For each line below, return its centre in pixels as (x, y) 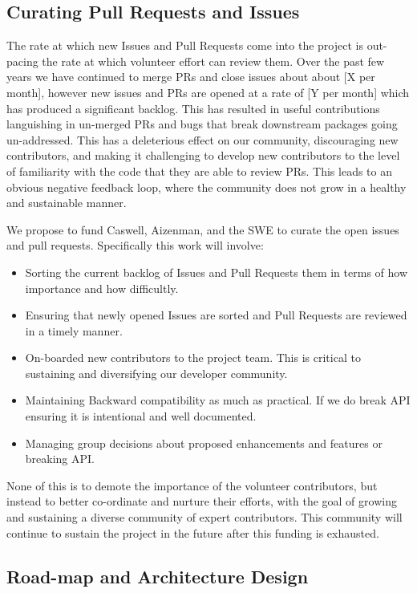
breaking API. (60, 459)
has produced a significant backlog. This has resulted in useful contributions (193, 108)
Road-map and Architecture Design (158, 576)
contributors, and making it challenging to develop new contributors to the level (203, 155)
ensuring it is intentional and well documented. (141, 416)
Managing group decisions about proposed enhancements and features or (204, 443)
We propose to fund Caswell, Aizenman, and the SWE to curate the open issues (203, 229)
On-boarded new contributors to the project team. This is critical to (193, 357)
